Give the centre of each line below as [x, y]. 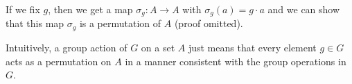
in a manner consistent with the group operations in [236, 61]
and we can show [304, 9]
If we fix [23, 9]
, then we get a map [90, 9]
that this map [35, 23]
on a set [158, 47]
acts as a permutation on [59, 61]
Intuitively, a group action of [67, 47]
